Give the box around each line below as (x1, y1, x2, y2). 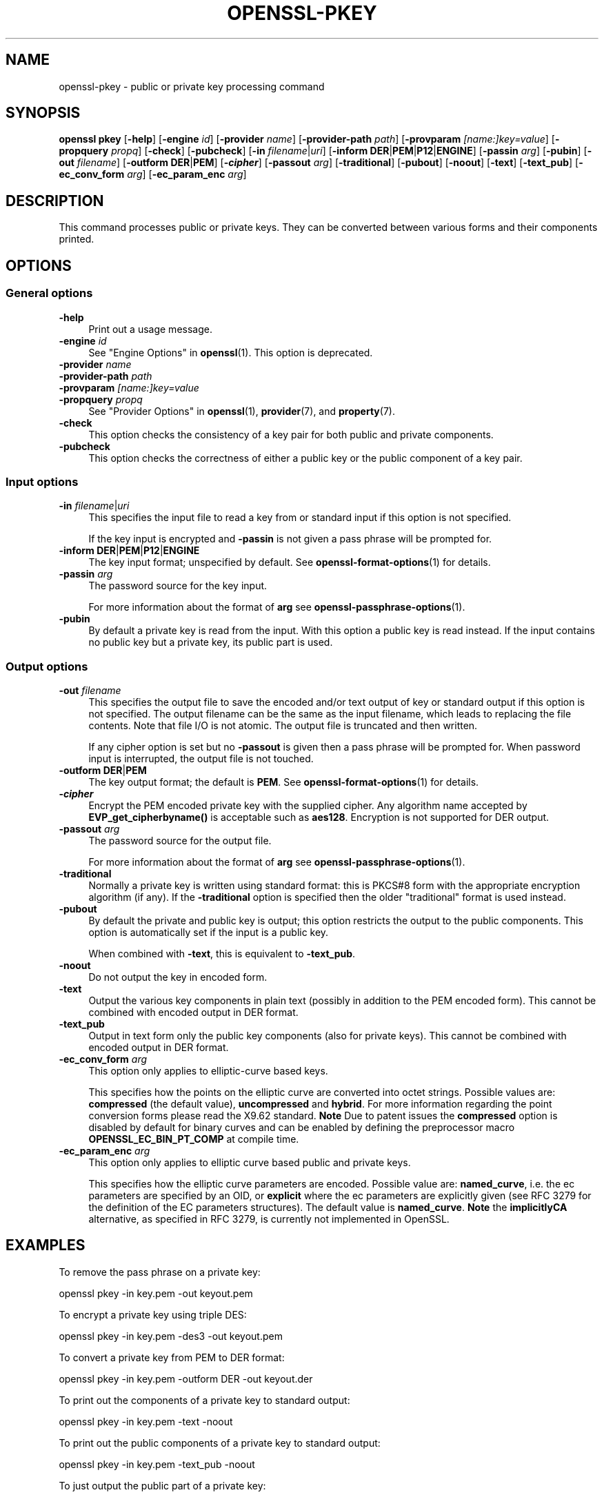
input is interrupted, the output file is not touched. (88, 753, 314, 764)
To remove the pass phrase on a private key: (59, 1265, 261, 1278)
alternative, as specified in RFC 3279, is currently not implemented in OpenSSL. (88, 1213, 450, 1225)
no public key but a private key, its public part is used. (88, 636, 333, 649)
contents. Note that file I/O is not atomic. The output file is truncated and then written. (88, 720, 478, 731)
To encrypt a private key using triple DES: (59, 1308, 247, 1321)
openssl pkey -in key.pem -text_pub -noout (59, 1458, 255, 1470)
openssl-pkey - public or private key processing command (59, 80, 325, 92)
